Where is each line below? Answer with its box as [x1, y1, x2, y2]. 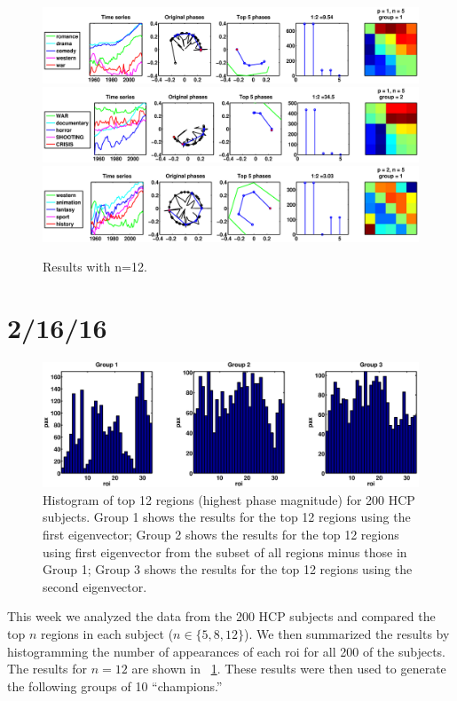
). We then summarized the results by [244, 624, 450, 642]
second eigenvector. [43, 577, 147, 595]
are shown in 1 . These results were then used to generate [131, 659, 446, 678]
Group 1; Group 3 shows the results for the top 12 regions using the [43, 560, 413, 579]
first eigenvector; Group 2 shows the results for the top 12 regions [43, 524, 399, 543]
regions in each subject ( [40, 624, 174, 642]
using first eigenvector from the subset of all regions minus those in [43, 542, 407, 561]
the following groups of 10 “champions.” [7, 676, 223, 695]
